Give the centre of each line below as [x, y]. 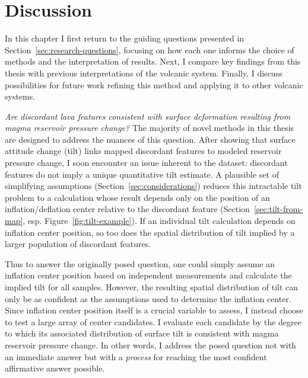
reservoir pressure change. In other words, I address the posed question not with [150, 345]
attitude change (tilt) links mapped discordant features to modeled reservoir [143, 151]
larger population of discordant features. [78, 244]
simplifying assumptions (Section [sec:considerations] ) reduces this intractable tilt [153, 186]
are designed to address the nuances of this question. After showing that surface [150, 139]
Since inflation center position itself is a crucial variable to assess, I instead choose [154, 310]
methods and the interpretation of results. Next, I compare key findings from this [153, 61]
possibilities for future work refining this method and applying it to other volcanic [154, 84]
